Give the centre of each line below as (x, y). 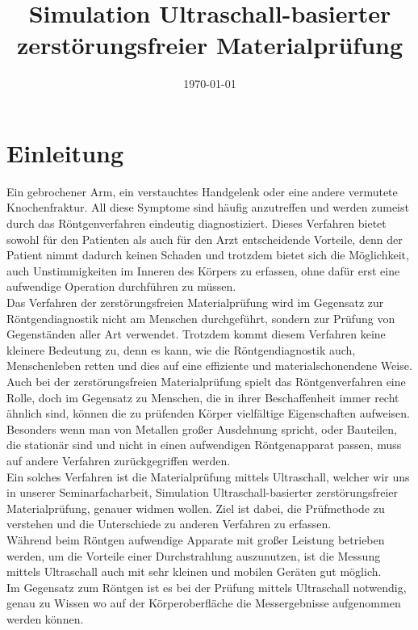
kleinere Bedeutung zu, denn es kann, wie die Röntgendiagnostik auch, (181, 349)
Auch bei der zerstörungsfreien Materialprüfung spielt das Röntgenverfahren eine (206, 381)
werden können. (45, 618)
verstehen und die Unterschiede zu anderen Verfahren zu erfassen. (169, 524)
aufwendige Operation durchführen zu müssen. (121, 286)
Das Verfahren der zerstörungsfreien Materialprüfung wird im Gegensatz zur (195, 302)
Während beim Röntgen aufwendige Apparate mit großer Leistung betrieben (196, 539)
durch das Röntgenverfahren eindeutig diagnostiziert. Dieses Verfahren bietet (196, 223)
